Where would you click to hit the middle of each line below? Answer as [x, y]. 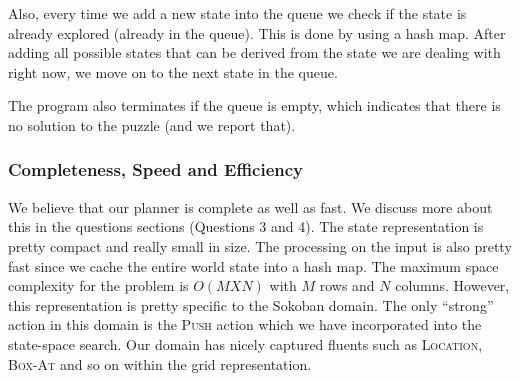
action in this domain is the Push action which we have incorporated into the [245, 324]
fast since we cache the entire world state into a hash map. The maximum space [253, 265]
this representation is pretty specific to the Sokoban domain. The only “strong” [251, 304]
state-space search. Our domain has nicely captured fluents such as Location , [245, 343]
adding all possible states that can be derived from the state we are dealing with [254, 52]
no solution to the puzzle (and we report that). [152, 124]
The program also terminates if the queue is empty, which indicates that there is [254, 105]
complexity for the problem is [98, 285]
